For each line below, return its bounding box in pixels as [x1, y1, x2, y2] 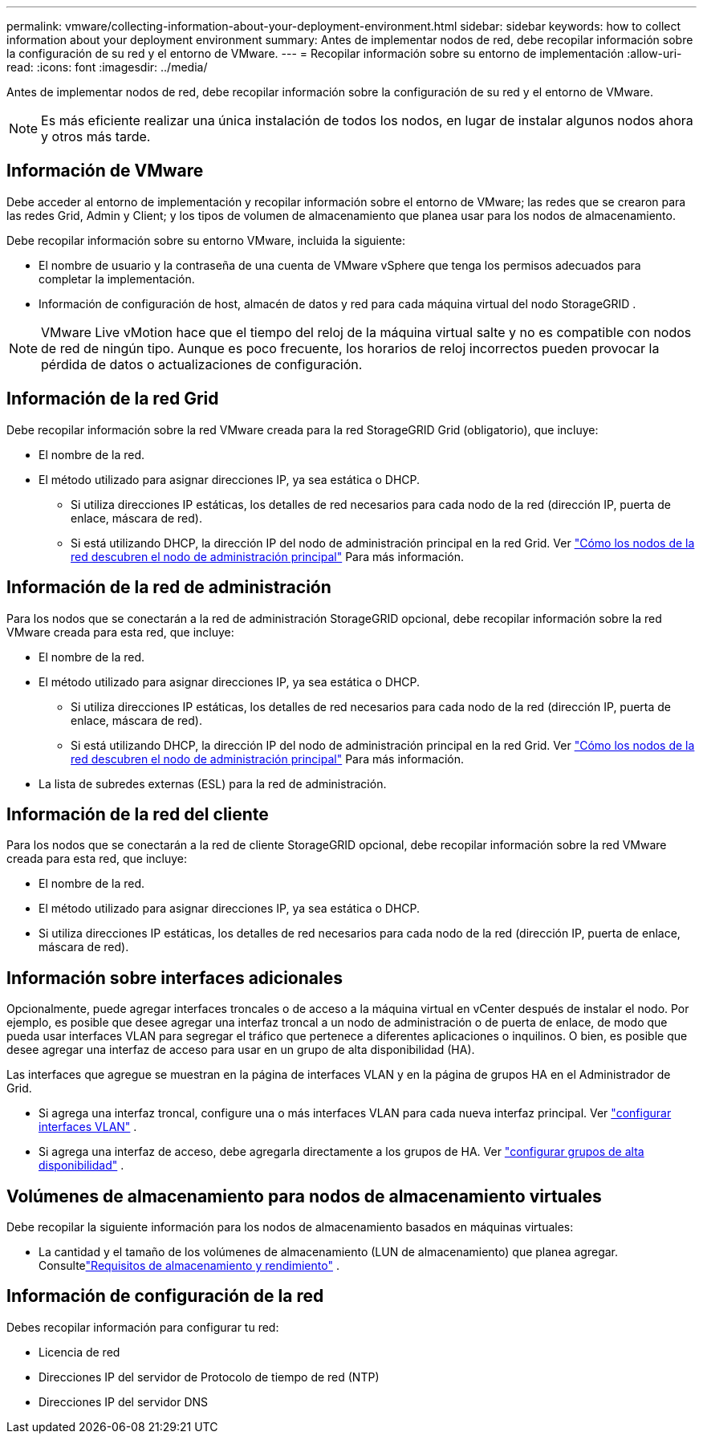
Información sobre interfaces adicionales [6, 967, 343, 988]
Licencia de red [39, 1344, 120, 1359]
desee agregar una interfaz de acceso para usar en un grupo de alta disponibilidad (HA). [6, 1043, 475, 1057]
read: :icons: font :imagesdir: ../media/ [6, 60, 208, 74]
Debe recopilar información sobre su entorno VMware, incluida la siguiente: [6, 233, 406, 247]
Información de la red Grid [6, 388, 219, 409]
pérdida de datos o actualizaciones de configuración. [41, 356, 363, 372]
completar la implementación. [39, 271, 195, 286]
